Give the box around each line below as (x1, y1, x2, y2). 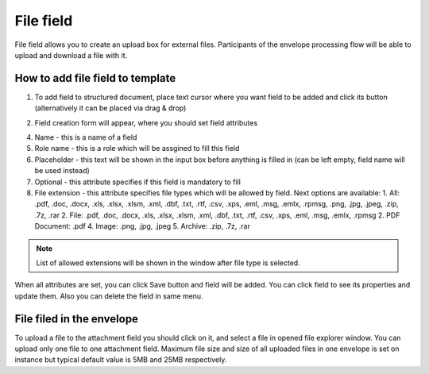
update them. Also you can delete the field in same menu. (14, 291, 203, 301)
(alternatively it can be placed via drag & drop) (34, 103, 187, 113)
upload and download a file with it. (14, 50, 128, 60)
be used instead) (34, 166, 91, 175)
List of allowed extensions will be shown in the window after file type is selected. (36, 258, 301, 268)
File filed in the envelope (14, 312, 139, 326)
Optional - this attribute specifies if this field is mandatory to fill (34, 177, 242, 187)
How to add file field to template (14, 71, 176, 85)
